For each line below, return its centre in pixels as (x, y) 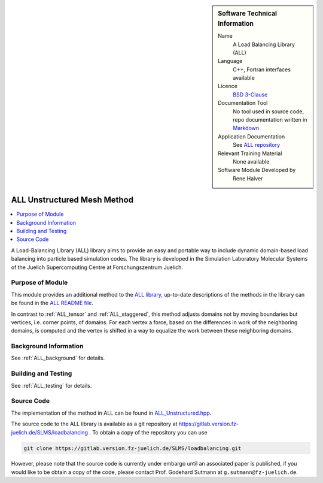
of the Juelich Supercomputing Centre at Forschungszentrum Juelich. (97, 267)
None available (251, 161)
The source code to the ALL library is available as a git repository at (94, 424)
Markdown (246, 128)
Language (230, 61)
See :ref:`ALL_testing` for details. (51, 385)
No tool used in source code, (269, 111)
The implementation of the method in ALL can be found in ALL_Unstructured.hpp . (111, 413)
